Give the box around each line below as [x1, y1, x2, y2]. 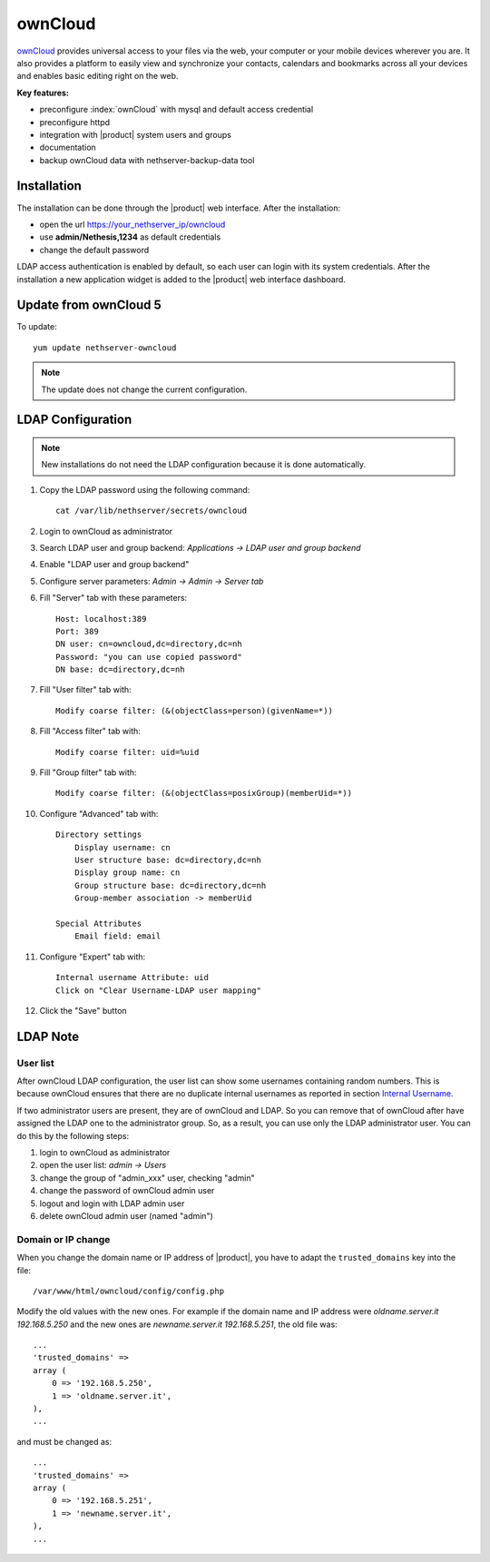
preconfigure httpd [39, 116, 111, 127]
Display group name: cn [73, 868, 181, 878]
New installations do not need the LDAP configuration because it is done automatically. [41, 459, 367, 470]
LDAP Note [16, 1028, 80, 1044]
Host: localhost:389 [55, 614, 147, 624]
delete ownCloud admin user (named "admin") [39, 1210, 213, 1221]
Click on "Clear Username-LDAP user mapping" [55, 985, 262, 996]
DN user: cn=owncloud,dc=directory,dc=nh [55, 639, 242, 649]
